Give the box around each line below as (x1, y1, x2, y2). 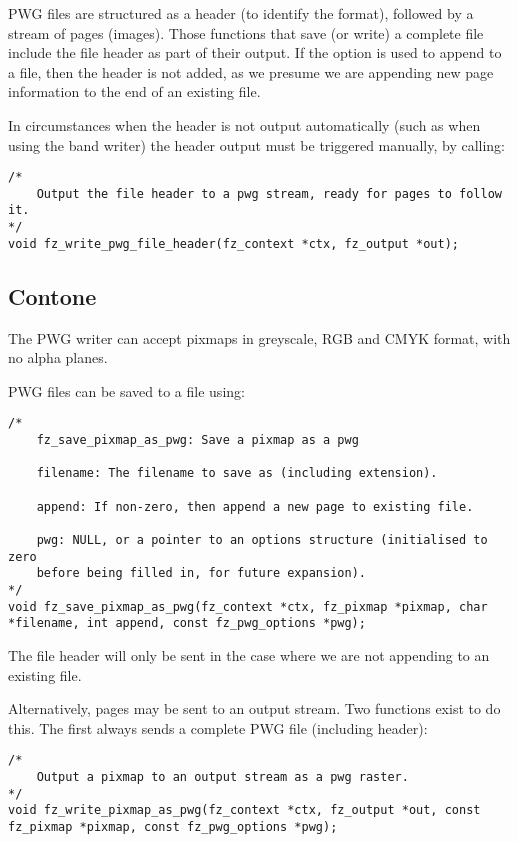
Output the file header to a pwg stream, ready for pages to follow (36, 186, 502, 201)
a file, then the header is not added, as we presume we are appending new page (8, 61, 494, 82)
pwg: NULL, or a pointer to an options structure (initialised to (36, 533, 488, 548)
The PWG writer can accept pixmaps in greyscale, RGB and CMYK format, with (8, 327, 511, 348)
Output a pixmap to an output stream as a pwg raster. (36, 769, 409, 784)
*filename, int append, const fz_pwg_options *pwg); (8, 616, 366, 631)
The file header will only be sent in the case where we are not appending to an (8, 644, 490, 665)
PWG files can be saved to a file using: (8, 380, 245, 401)
